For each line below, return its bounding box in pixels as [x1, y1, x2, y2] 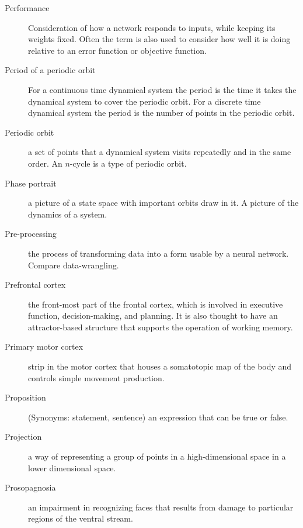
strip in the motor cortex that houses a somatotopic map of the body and [28, 360, 292, 372]
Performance [5, 2, 50, 13]
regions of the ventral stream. [28, 512, 133, 524]
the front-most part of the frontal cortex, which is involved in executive [28, 298, 283, 310]
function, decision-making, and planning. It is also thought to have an [28, 309, 278, 322]
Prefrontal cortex [5, 278, 66, 291]
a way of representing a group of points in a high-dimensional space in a [28, 450, 286, 463]
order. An [28, 157, 62, 169]
